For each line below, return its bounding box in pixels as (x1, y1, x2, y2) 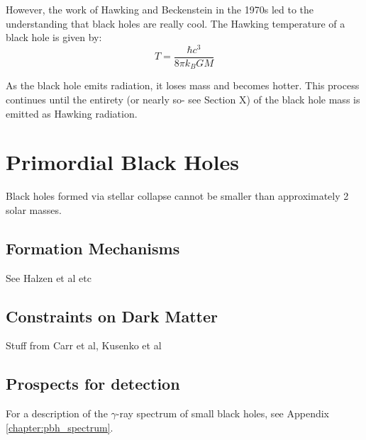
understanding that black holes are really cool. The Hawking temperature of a (6, 16, 345, 30)
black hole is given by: (6, 30, 102, 45)
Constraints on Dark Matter (6, 305, 218, 327)
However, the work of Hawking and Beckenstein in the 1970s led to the (6, 2, 314, 16)
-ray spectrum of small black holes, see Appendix (116, 406, 329, 421)
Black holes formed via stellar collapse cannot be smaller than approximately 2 (6, 188, 349, 203)
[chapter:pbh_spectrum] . (6, 419, 113, 434)
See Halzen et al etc (6, 270, 91, 285)
